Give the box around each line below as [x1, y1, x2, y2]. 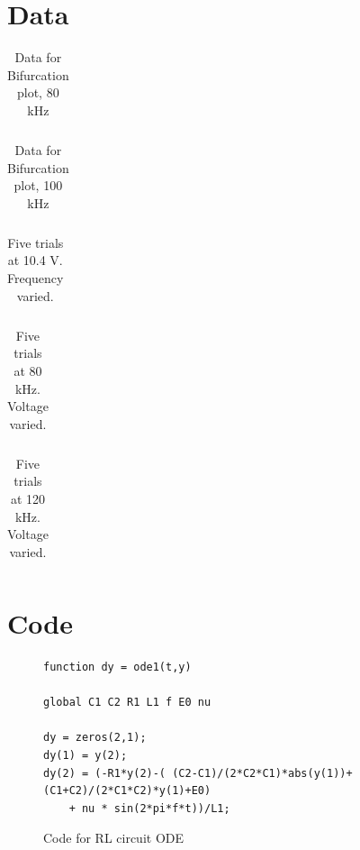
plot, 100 [13, 176, 63, 195]
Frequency [7, 269, 64, 288]
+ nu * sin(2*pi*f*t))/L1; [68, 801, 230, 815]
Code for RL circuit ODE [43, 828, 184, 847]
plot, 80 [17, 83, 59, 102]
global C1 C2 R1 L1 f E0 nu [43, 696, 211, 709]
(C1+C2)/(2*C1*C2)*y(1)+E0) [43, 784, 211, 798]
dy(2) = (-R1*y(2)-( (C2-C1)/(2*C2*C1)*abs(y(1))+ [43, 766, 353, 780]
